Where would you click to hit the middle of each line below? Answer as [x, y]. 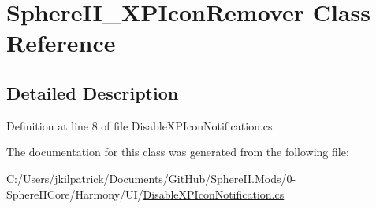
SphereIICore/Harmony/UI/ [75, 193]
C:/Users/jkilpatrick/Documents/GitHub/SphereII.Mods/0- [151, 178]
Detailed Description [93, 92]
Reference [61, 43]
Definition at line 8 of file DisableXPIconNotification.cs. [141, 125]
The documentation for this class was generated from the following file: [178, 152]
